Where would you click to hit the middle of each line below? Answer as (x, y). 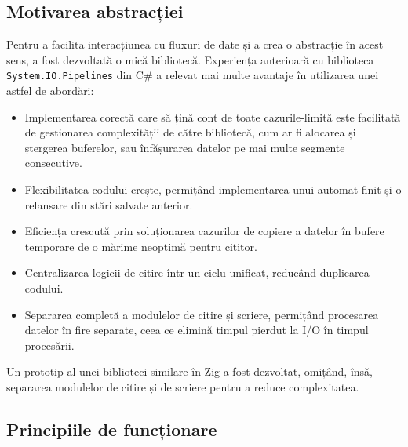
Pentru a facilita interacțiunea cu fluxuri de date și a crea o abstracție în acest (195, 44)
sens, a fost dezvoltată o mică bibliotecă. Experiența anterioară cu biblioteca (190, 59)
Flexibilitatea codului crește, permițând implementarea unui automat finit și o (213, 189)
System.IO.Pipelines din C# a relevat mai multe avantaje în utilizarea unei (193, 75)
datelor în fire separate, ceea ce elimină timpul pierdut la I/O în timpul (197, 330)
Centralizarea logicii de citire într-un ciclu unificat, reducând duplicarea (197, 273)
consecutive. (53, 163)
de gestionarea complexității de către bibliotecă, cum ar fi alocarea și (190, 132)
